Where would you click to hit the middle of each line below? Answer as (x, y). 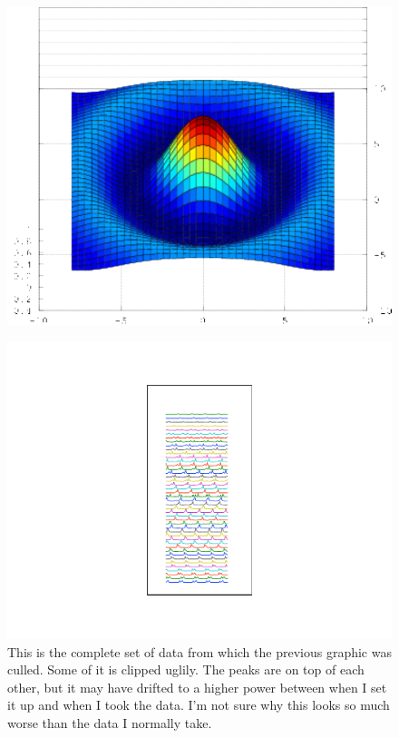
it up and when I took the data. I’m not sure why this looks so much (199, 705)
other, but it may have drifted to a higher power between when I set (197, 687)
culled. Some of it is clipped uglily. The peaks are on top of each (186, 669)
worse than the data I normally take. (110, 722)
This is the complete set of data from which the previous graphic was (199, 651)
